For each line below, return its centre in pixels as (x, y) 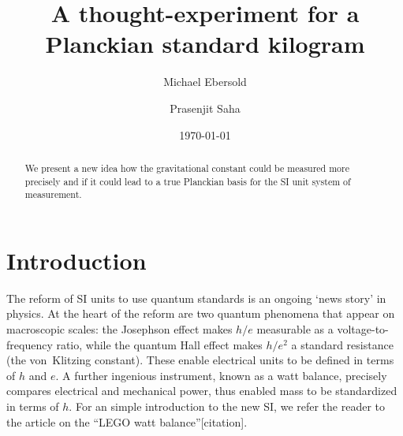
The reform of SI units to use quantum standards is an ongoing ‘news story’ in (196, 298)
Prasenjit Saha (205, 108)
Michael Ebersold (205, 82)
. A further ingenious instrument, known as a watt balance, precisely (221, 375)
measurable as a (295, 328)
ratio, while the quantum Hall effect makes (159, 344)
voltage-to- (363, 328)
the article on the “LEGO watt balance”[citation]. (127, 421)
